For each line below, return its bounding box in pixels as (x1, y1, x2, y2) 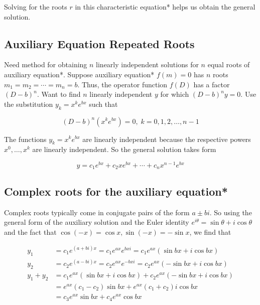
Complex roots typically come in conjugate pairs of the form (4, 207, 190, 217)
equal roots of (207, 59, 250, 70)
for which (160, 89, 189, 99)
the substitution (4, 98, 53, 109)
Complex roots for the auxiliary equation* (4, 183, 228, 199)
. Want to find (37, 89, 81, 99)
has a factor (193, 79, 230, 89)
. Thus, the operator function (77, 79, 168, 89)
